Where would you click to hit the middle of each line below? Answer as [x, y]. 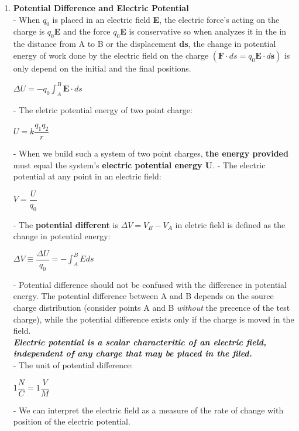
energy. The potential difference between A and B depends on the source [143, 296]
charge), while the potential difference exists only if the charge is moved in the [154, 319]
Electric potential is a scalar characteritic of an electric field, [140, 342]
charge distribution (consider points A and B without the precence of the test [152, 307]
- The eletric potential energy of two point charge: [103, 109]
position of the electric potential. [72, 421]
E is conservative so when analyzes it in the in [203, 31]
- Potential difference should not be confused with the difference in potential [150, 284]
